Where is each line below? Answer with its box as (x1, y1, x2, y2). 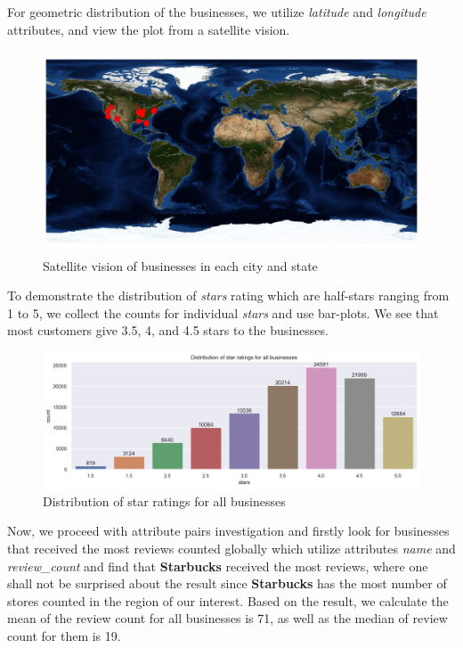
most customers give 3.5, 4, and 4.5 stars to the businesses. (7, 321, 329, 340)
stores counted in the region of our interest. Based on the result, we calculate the (7, 591, 449, 610)
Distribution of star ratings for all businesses (43, 491, 286, 510)
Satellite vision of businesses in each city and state (43, 256, 318, 275)
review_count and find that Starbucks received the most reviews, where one (7, 556, 428, 575)
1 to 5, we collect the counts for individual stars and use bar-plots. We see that (7, 303, 439, 322)
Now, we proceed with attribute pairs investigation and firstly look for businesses (7, 521, 450, 540)
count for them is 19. (7, 626, 121, 644)
